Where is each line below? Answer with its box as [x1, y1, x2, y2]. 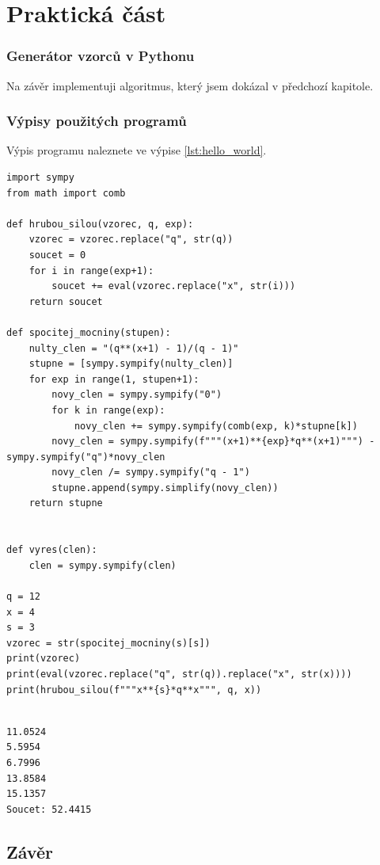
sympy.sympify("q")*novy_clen [6, 451, 165, 463]
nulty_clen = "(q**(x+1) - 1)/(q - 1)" [28, 342, 239, 354]
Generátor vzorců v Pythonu [6, 46, 195, 66]
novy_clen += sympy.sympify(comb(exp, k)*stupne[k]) [74, 420, 358, 432]
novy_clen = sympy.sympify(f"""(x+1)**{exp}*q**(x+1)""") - [51, 436, 375, 448]
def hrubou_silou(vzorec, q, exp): [6, 218, 194, 230]
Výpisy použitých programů [6, 111, 187, 131]
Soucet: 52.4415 [6, 803, 92, 815]
